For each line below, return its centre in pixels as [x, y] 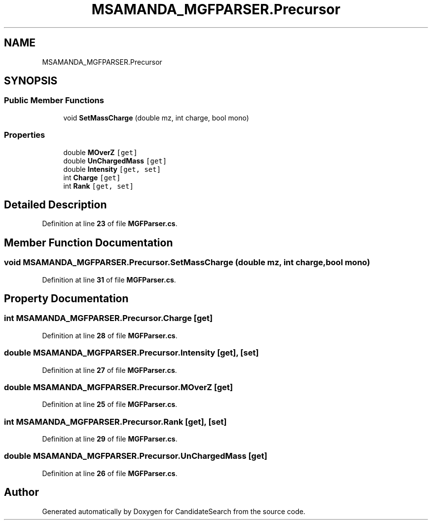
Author [21, 492]
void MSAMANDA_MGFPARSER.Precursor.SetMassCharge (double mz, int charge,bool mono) [187, 262]
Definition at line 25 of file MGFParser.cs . [110, 404]
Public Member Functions [54, 101]
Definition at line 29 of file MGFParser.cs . [110, 439]
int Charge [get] [92, 177]
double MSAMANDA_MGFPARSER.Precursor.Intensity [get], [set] [131, 353]
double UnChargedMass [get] [115, 161]
